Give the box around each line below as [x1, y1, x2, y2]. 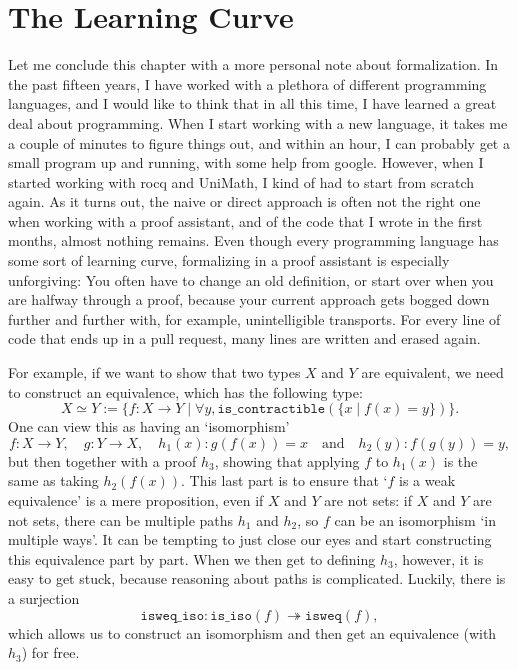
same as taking [8, 470, 99, 491]
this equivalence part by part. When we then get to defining [8, 548, 376, 569]
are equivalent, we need [361, 362, 504, 383]
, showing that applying [214, 450, 360, 471]
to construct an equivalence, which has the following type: [8, 381, 363, 402]
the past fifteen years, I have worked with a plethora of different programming [8, 73, 487, 94]
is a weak [399, 470, 456, 491]
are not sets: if [324, 490, 412, 510]
